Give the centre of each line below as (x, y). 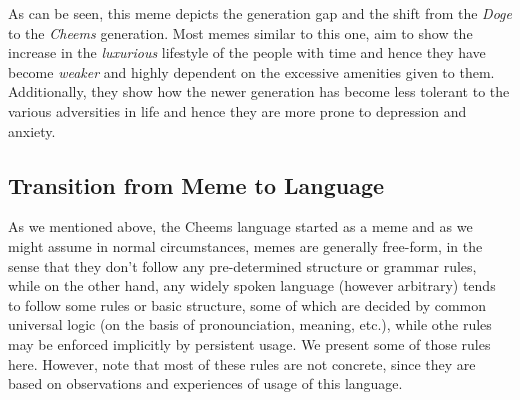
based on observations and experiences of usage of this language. (205, 383)
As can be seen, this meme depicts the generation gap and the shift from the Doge (260, 13)
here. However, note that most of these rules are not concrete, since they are (242, 363)
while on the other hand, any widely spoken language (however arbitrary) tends (252, 285)
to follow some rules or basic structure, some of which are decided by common (247, 304)
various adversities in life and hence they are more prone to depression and (237, 110)
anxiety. (32, 130)
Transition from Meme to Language (196, 184)
